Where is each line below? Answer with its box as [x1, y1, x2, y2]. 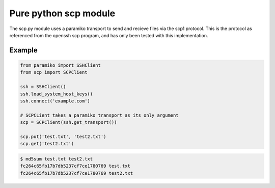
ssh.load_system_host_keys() [20, 91, 93, 97]
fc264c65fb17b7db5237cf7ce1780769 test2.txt [20, 170, 133, 176]
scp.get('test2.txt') [20, 141, 74, 147]
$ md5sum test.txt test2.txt [20, 156, 93, 162]
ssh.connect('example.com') [20, 98, 90, 104]
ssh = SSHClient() [20, 84, 66, 90]
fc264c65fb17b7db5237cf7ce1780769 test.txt [20, 163, 131, 169]
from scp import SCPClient [20, 69, 88, 75]
